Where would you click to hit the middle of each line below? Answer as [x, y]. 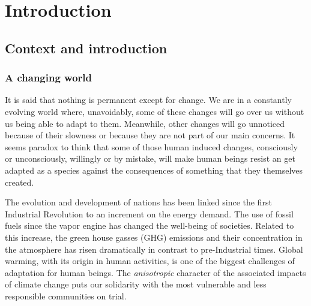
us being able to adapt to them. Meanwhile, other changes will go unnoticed [145, 123]
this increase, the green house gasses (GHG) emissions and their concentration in [154, 237]
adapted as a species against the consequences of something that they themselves [154, 170]
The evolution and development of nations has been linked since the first [138, 202]
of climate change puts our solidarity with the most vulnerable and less [136, 284]
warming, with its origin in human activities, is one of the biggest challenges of [150, 261]
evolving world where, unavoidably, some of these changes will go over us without [155, 111]
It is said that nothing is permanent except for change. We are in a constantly [148, 100]
